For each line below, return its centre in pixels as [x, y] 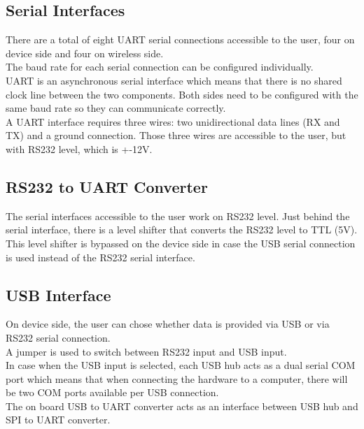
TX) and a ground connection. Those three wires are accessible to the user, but [176, 135]
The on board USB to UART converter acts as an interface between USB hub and [182, 406]
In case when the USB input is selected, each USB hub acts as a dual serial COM [181, 365]
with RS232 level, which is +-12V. [79, 148]
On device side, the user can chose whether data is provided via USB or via [168, 324]
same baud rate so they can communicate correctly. [116, 108]
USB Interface [58, 295]
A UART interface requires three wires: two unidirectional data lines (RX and [173, 121]
